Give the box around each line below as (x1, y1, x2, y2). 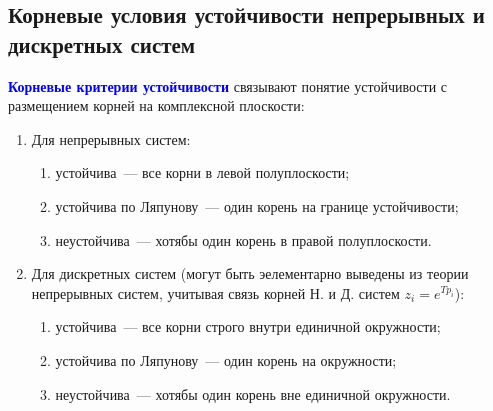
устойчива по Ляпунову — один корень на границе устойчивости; (55, 195, 459, 216)
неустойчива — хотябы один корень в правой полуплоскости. (55, 229, 432, 250)
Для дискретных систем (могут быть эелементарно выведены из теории (31, 263, 469, 284)
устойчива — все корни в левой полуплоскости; (55, 162, 350, 183)
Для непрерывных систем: (31, 128, 191, 149)
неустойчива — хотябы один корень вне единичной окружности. (55, 383, 451, 404)
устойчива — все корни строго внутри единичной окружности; (55, 316, 441, 337)
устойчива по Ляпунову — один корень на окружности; (55, 349, 397, 370)
